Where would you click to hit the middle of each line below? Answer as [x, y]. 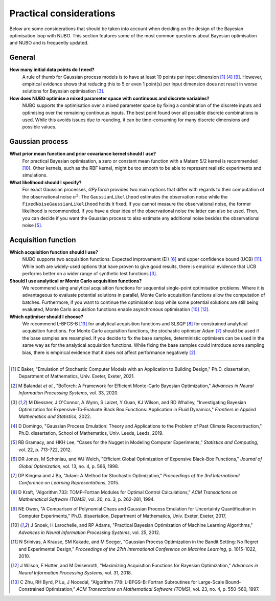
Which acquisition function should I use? [54, 252]
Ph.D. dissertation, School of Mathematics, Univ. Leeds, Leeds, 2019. [91, 433]
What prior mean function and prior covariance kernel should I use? [83, 154]
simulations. [35, 175]
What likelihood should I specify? [45, 182]
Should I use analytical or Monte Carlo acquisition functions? [76, 281]
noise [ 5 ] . [32, 226]
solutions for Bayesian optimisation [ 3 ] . [63, 91]
